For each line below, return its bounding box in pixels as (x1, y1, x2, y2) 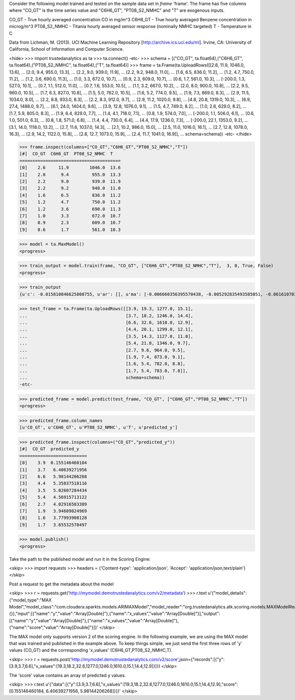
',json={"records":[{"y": (177, 656, 225, 662)
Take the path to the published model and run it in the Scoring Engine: (9, 556, 151, 562)
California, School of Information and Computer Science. (9, 46, 124, 52)
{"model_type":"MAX (9, 597, 52, 603)
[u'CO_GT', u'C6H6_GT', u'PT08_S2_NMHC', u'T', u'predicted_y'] (19, 425, 178, 430)
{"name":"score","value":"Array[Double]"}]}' (9, 625, 98, 631)
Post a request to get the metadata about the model (9, 581, 114, 587)
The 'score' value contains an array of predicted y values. (9, 672, 126, 678)
